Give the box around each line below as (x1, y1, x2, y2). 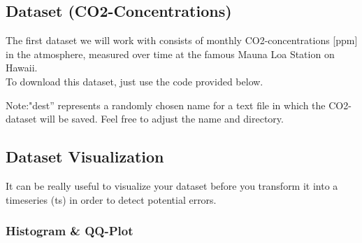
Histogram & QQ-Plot (6, 222, 133, 239)
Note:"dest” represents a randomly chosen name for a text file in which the (6, 97, 326, 112)
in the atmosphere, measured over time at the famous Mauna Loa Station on (6, 46, 335, 61)
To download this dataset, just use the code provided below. (6, 74, 263, 88)
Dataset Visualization (6, 146, 164, 167)
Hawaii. (6, 60, 38, 75)
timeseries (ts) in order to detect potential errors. (6, 192, 217, 207)
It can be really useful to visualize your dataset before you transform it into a (6, 178, 338, 193)
